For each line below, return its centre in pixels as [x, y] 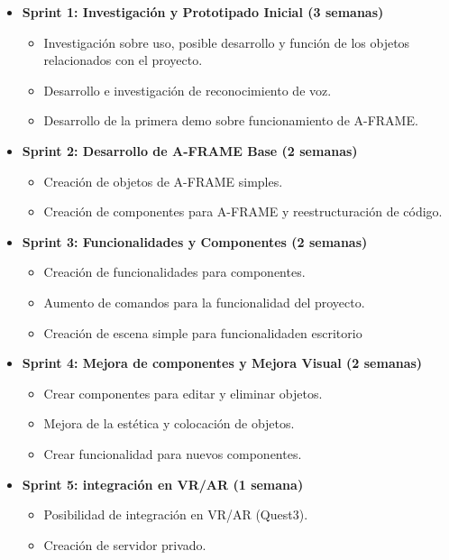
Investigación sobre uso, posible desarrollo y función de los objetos [227, 42]
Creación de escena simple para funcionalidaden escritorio [203, 332]
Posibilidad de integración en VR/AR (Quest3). [176, 514]
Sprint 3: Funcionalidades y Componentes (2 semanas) [195, 241]
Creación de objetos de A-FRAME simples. [163, 181]
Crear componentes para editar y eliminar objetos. [183, 393]
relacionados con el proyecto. [123, 60]
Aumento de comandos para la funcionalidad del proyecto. [204, 302]
